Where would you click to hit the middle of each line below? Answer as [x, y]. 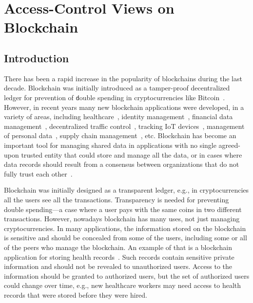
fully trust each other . [38, 173]
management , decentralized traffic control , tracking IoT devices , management [124, 126]
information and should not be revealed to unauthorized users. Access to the [118, 266]
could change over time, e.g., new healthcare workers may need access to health [123, 285]
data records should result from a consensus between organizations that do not [122, 164]
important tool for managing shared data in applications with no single [110, 145]
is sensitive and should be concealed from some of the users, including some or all [126, 238]
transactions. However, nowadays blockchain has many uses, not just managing [122, 219]
